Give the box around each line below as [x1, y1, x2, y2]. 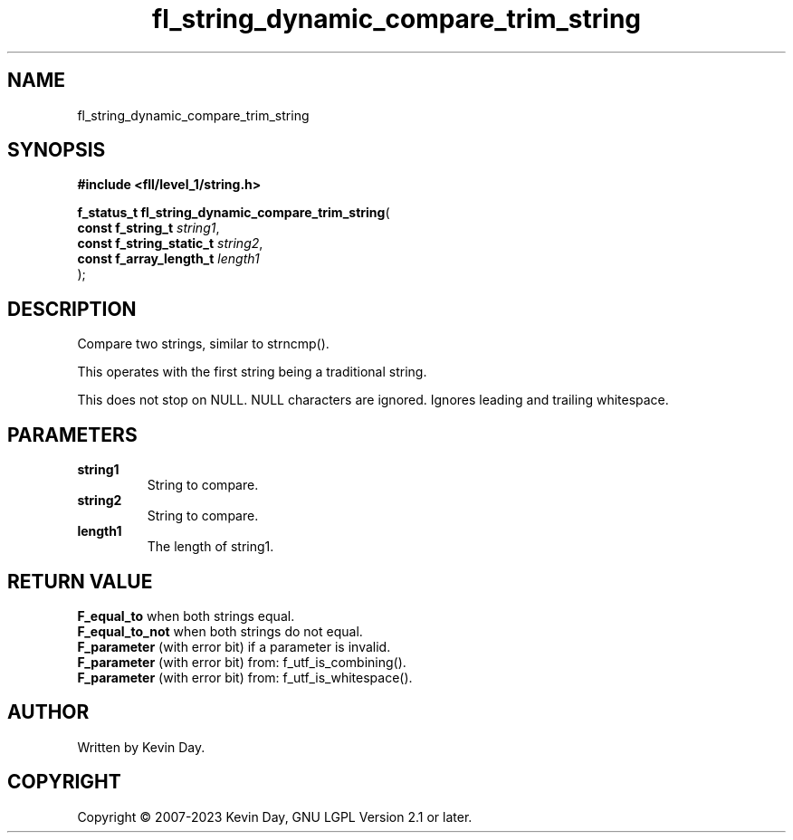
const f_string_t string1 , [77, 220, 220, 236]
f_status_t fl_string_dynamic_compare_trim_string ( [77, 205, 390, 221]
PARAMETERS [7, 423, 138, 446]
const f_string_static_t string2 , [77, 235, 263, 252]
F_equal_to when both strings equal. [77, 607, 295, 624]
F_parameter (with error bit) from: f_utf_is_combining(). [77, 654, 406, 670]
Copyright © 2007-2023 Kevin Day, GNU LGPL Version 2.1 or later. [77, 808, 473, 825]
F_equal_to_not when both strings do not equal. [77, 623, 363, 639]
